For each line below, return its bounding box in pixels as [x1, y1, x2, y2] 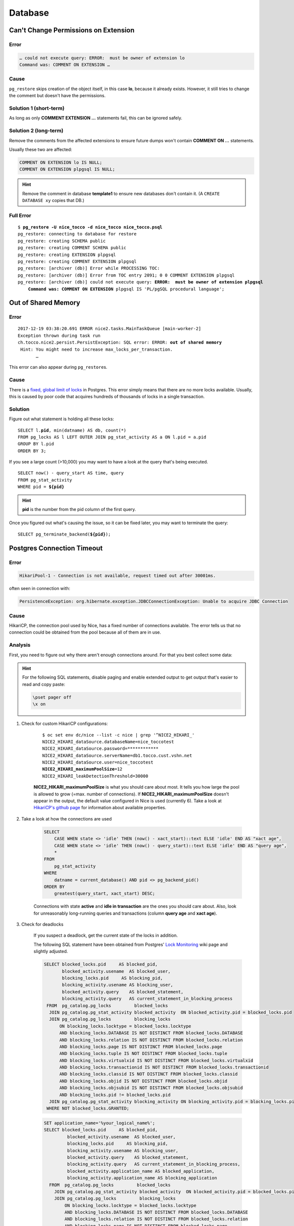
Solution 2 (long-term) [9, 128, 64, 134]
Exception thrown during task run [18, 332, 100, 338]
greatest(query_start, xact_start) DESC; [54, 891, 155, 896]
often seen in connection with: [9, 586, 71, 591]
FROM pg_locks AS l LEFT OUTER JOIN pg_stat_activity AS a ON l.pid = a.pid [18, 434, 207, 440]
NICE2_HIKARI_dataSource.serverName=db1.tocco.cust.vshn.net [42, 753, 192, 758]
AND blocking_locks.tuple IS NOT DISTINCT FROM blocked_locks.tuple [59, 1051, 228, 1056]
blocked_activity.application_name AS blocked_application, [67, 1168, 215, 1174]
